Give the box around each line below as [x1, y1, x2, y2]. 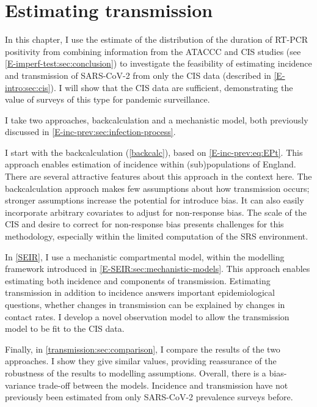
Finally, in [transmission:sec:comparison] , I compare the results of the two [5, 342, 280, 355]
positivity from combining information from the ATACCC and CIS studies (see [5, 45, 301, 57]
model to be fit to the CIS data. [5, 322, 125, 335]
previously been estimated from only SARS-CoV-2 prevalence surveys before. [5, 391, 293, 403]
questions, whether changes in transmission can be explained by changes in [5, 298, 285, 310]
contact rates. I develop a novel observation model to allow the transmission [5, 310, 290, 323]
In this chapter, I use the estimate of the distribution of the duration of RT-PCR [5, 33, 308, 46]
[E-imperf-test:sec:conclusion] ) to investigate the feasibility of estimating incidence [5, 57, 312, 70]
